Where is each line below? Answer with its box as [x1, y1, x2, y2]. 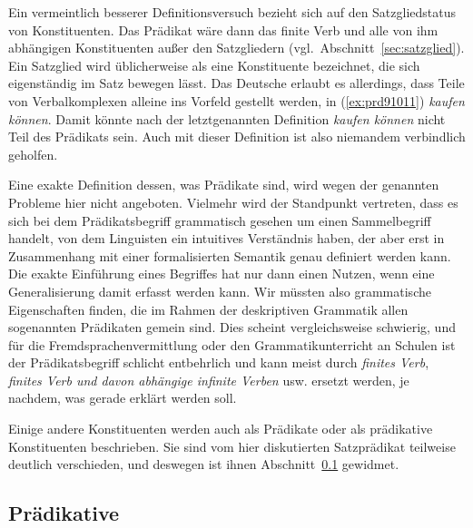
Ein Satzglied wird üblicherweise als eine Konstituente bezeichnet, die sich [8, 55, 420, 74]
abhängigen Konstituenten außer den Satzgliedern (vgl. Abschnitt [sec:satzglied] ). [8, 38, 465, 57]
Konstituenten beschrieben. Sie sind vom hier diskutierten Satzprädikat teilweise [8, 436, 456, 455]
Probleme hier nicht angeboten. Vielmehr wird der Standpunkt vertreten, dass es [8, 192, 458, 211]
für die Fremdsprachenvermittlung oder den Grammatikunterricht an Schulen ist [8, 335, 456, 354]
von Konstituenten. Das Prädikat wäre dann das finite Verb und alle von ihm [8, 20, 439, 39]
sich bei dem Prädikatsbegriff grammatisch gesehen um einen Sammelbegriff [8, 210, 431, 230]
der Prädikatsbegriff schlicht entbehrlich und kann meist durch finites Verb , [8, 353, 429, 372]
